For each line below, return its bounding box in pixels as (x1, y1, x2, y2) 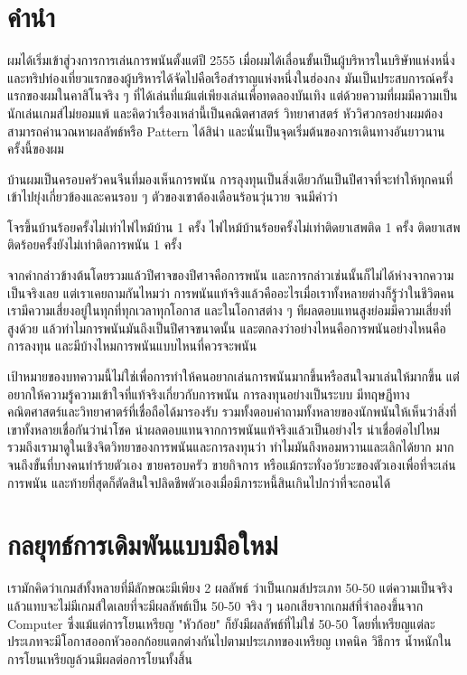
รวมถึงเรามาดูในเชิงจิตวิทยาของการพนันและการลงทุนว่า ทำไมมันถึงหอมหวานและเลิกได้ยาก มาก (7, 437, 454, 456)
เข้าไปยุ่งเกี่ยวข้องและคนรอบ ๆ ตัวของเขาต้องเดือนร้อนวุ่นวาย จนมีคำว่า (7, 187, 338, 206)
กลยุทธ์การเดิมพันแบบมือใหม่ (7, 526, 278, 563)
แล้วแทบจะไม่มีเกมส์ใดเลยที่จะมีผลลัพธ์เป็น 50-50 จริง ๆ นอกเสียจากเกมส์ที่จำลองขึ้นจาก (7, 595, 424, 614)
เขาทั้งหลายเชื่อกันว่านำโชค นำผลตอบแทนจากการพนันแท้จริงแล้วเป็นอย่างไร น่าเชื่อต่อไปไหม (7, 419, 440, 438)
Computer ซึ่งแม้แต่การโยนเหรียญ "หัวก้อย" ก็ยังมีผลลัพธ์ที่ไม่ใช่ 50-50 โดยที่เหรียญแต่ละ (7, 614, 435, 633)
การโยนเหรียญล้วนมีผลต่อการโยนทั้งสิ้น (7, 649, 192, 668)
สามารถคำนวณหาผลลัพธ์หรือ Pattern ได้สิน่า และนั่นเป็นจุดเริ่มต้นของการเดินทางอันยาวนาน (7, 121, 445, 140)
